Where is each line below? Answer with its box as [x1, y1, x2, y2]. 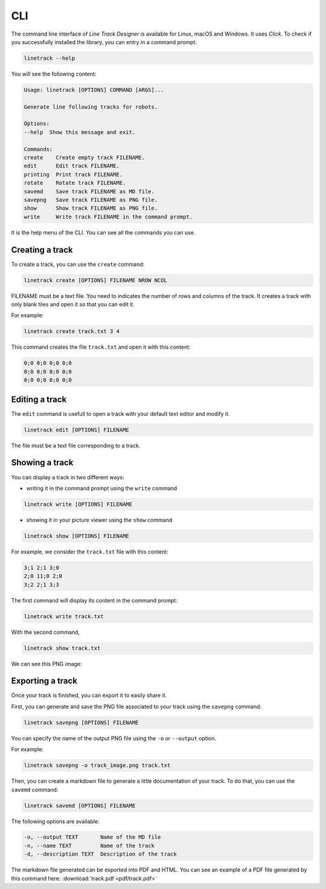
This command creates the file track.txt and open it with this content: [11, 343, 191, 351]
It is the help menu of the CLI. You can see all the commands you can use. [11, 228, 196, 236]
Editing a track [11, 394, 67, 404]
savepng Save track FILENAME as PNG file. [24, 196, 158, 203]
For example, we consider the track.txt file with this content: [11, 548, 168, 555]
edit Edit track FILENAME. [24, 163, 120, 169]
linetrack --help [24, 54, 75, 62]
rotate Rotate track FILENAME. [24, 179, 126, 187]
